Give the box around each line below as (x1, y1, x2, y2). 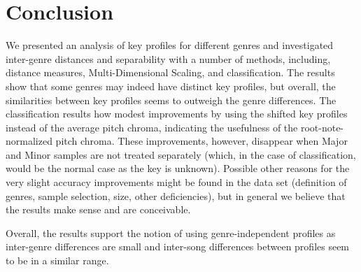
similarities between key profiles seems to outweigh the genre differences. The (6, 92, 337, 107)
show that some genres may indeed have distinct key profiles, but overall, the (6, 78, 336, 93)
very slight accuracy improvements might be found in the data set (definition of (6, 175, 347, 189)
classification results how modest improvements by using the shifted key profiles (6, 106, 348, 121)
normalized (6, 134, 52, 148)
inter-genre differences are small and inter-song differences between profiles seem (6, 239, 350, 254)
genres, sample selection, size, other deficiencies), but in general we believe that (6, 188, 346, 203)
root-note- (300, 120, 344, 134)
